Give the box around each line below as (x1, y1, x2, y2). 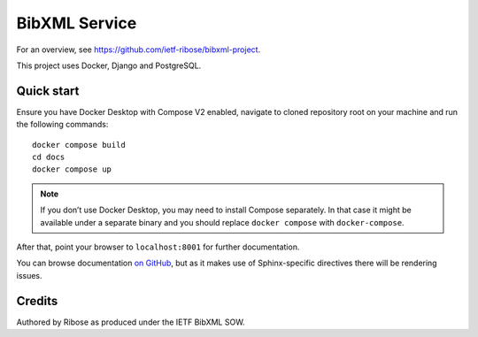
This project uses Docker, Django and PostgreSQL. (16, 60, 202, 71)
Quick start (16, 83, 80, 98)
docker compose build (32, 140, 126, 149)
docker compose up (32, 165, 112, 174)
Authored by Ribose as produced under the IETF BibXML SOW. (16, 317, 245, 327)
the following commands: (16, 119, 109, 130)
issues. (16, 270, 43, 280)
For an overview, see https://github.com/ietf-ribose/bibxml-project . (16, 44, 261, 55)
